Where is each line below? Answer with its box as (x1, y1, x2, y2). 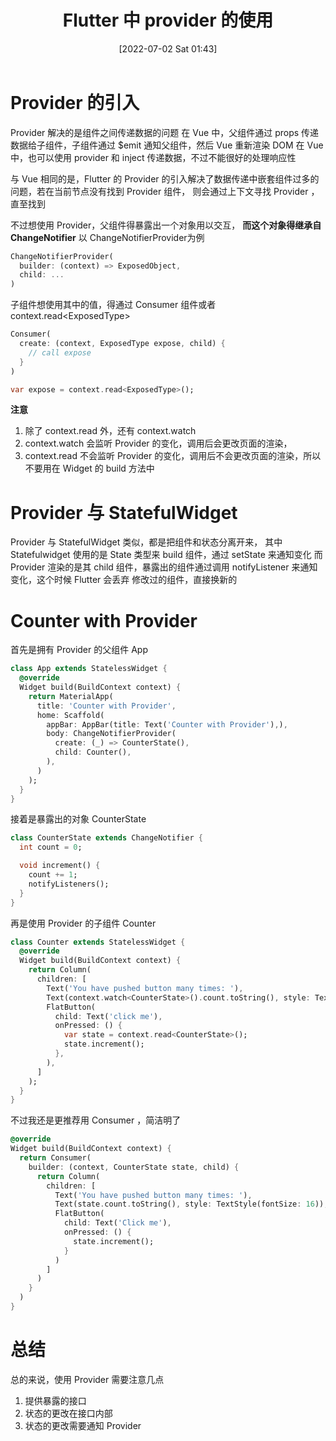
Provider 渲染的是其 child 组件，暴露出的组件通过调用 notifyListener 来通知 (10, 561, 318, 573)
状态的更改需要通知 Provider (24, 1419, 142, 1431)
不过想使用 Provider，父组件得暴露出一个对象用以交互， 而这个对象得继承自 (10, 219, 322, 231)
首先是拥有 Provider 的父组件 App (10, 644, 148, 656)
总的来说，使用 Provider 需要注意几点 (10, 1373, 165, 1385)
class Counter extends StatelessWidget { (10, 937, 186, 947)
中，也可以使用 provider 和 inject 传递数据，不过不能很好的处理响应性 (10, 151, 297, 163)
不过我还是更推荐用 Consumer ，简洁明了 (10, 1114, 182, 1126)
